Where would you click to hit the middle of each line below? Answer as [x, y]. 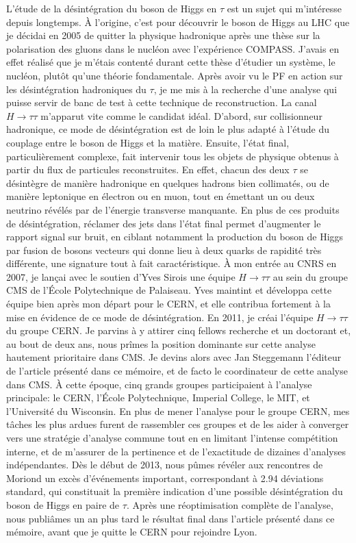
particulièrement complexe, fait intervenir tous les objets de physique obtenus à [173, 156]
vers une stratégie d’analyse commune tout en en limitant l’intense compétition [172, 438]
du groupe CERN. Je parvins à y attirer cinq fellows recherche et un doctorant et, [179, 330]
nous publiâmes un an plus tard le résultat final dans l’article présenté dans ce [170, 518]
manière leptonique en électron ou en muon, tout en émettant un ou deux [161, 196]
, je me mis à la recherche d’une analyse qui [245, 89]
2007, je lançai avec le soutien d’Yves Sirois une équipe [121, 276]
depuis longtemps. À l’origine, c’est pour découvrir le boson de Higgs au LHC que [178, 22]
